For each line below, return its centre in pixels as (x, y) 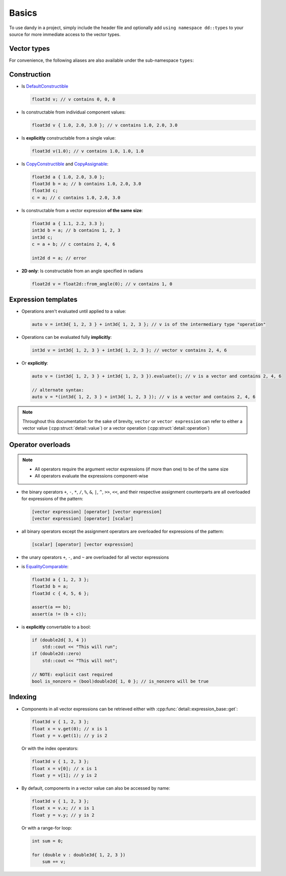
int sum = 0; (48, 841)
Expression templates (43, 300)
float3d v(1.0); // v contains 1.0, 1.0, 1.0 (88, 151)
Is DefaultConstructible (45, 86)
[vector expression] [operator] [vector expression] (97, 512)
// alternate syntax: (58, 390)
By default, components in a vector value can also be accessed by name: (96, 788)
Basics (23, 13)
